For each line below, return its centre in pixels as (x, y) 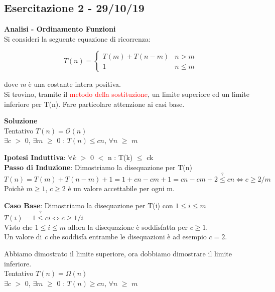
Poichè (14, 188)
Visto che (18, 227)
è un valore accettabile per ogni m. (121, 188)
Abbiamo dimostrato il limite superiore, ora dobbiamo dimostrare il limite (118, 253)
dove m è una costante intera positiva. (62, 84)
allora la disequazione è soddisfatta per (128, 227)
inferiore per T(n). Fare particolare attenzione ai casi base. (94, 104)
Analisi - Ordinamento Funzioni (60, 29)
